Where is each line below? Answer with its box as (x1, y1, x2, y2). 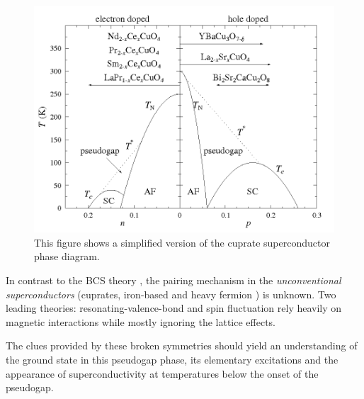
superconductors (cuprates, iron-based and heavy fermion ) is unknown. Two (6, 286, 336, 301)
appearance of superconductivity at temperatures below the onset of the (6, 366, 319, 381)
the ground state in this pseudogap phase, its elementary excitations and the (6, 352, 339, 367)
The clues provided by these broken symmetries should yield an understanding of (6, 338, 358, 353)
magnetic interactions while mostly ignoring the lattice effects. (6, 314, 275, 329)
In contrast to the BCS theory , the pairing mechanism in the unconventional (6, 273, 341, 288)
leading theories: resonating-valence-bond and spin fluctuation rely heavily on (6, 300, 342, 315)
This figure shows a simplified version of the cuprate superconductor (34, 235, 330, 249)
